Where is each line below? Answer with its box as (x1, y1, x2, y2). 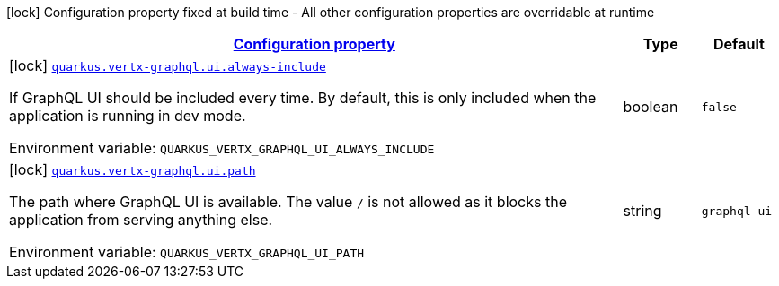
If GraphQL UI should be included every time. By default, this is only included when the (9, 89, 597, 107)
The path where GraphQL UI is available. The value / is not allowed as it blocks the (9, 193, 567, 211)
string (623, 202, 662, 220)
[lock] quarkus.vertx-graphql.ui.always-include (9, 56, 326, 74)
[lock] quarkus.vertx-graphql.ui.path (9, 160, 256, 178)
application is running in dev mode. (9, 107, 246, 125)
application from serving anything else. (9, 211, 273, 229)
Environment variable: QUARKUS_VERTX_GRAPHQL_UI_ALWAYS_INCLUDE (9, 139, 435, 157)
